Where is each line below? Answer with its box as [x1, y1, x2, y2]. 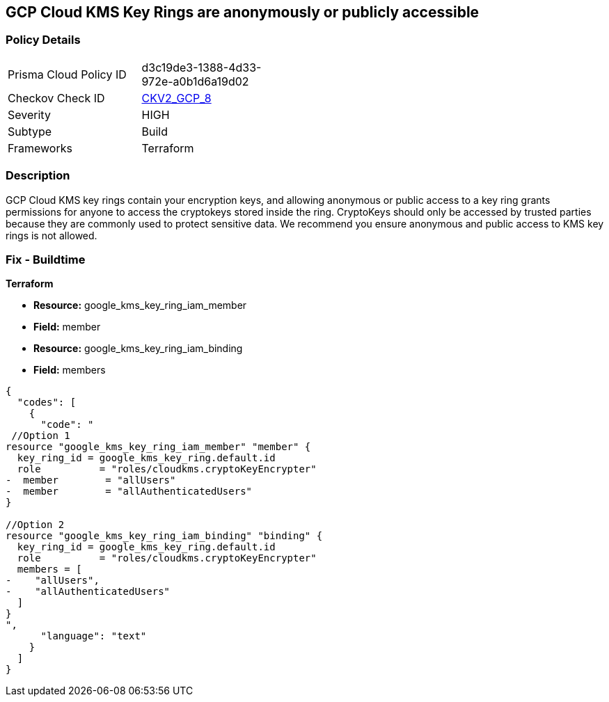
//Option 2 [6, 519, 65, 531]
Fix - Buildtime [6, 252, 86, 266]
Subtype [8, 124, 52, 138]
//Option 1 [11, 430, 70, 442]
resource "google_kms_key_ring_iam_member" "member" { [6, 441, 311, 453]
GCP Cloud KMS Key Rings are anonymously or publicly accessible [6, 3, 480, 21]
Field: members [33, 364, 106, 376]
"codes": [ [17, 397, 77, 408]
